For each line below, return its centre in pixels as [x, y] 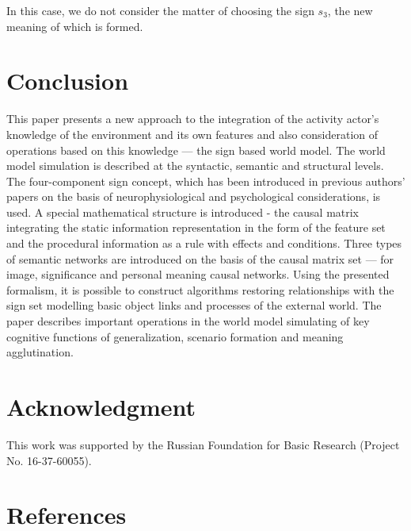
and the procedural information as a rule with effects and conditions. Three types [204, 243]
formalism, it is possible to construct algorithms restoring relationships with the [200, 289]
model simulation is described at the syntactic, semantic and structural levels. [195, 165]
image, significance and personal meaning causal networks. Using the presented [198, 274]
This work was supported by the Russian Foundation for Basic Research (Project [203, 444]
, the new [350, 10]
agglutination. [40, 352]
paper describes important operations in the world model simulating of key [188, 321]
